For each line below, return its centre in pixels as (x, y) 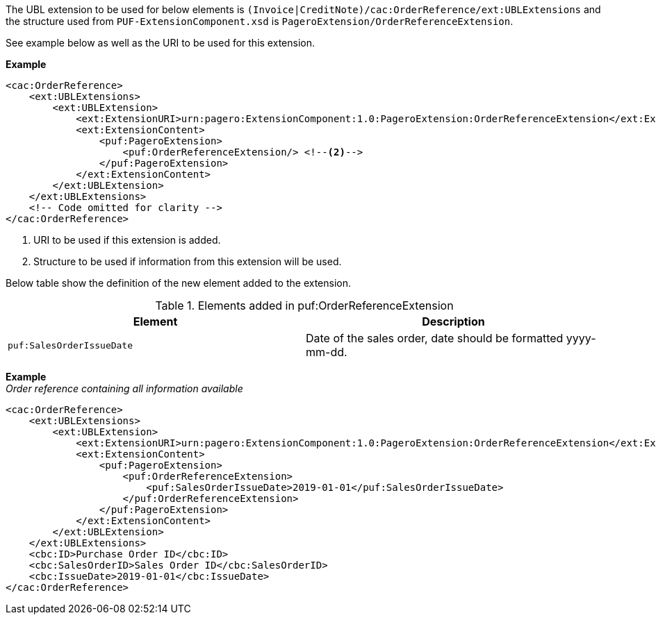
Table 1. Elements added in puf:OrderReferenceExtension (304, 305)
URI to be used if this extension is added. (127, 240)
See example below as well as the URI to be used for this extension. (160, 43)
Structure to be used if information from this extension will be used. (188, 261)
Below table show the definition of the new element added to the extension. (179, 283)
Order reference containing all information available (124, 388)
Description (453, 321)
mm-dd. (327, 352)
